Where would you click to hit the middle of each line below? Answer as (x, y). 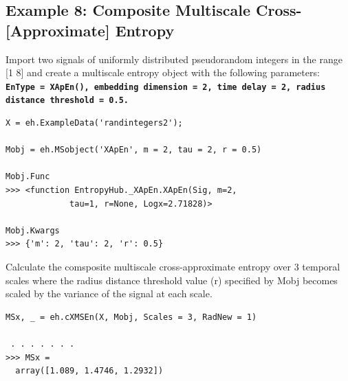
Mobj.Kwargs (33, 230)
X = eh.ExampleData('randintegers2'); (94, 123)
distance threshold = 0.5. (67, 101)
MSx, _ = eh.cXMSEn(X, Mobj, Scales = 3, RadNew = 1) (131, 317)
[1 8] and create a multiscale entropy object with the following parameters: (163, 72)
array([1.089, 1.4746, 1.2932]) (89, 371)
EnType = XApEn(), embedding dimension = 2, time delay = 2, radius (166, 87)
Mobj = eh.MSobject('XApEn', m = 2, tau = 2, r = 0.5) (134, 150)
